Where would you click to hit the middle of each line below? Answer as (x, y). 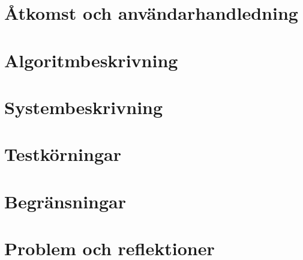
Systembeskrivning (84, 107)
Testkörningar (63, 154)
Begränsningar (65, 201)
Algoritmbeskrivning (91, 60)
